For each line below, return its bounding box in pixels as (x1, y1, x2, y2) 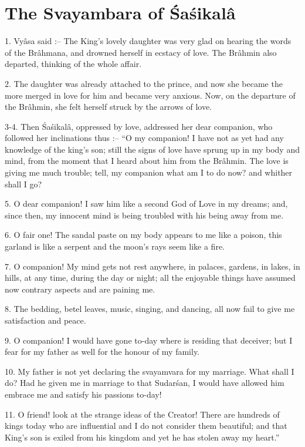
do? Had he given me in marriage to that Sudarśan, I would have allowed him (5, 377, 284, 389)
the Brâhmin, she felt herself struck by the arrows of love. (5, 100, 212, 113)
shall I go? (5, 177, 42, 190)
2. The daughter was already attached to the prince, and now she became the (5, 77, 283, 89)
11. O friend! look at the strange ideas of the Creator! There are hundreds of (5, 408, 280, 420)
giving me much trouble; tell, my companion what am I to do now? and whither (5, 166, 293, 179)
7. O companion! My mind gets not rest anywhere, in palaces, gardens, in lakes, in (5, 260, 300, 272)
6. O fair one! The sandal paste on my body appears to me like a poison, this (5, 228, 282, 241)
